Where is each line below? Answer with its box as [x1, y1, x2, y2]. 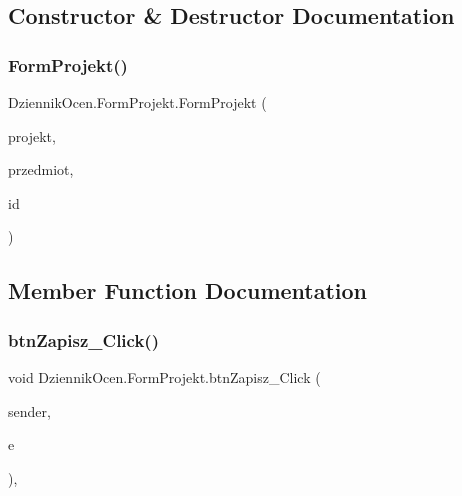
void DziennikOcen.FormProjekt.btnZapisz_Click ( [8, 366, 321, 387]
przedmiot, [8, 159, 74, 180]
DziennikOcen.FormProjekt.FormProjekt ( [8, 92, 267, 112]
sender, [8, 400, 51, 421]
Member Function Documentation [8, 275, 368, 306]
